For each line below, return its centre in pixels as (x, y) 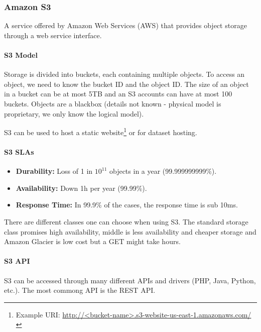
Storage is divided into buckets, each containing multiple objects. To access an (124, 74)
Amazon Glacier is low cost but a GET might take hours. (92, 241)
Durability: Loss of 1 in (54, 171)
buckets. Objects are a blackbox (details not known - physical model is (113, 103)
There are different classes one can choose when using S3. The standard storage (126, 222)
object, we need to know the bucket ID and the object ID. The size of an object (126, 84)
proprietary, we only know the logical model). (74, 113)
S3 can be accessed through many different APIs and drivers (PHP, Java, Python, (130, 280)
